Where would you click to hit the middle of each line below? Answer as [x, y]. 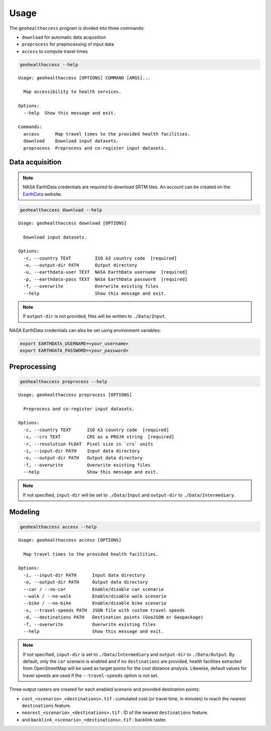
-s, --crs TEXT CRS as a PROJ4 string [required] [99, 437]
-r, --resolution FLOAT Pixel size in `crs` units [88, 444]
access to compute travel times [55, 51]
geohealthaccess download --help [61, 210]
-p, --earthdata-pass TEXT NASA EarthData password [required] [105, 279]
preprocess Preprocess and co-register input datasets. [95, 148]
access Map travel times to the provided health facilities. [107, 134]
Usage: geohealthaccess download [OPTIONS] [73, 223]
